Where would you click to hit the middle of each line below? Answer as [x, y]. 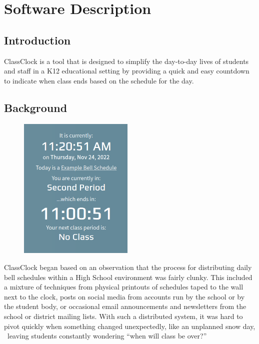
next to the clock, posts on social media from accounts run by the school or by [124, 296]
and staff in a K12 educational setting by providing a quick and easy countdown [127, 71]
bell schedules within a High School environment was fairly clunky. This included [128, 277]
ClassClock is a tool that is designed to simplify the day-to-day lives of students [126, 61]
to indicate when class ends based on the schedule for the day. [99, 80]
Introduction [37, 40]
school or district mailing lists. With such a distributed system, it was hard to [123, 316]
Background [36, 107]
